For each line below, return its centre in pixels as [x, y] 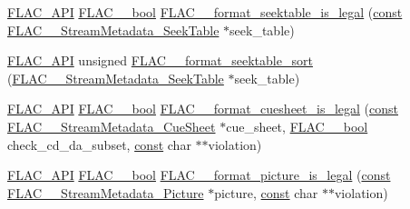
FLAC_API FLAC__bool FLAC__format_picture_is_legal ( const [199, 175]
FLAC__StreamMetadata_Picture [106, 192]
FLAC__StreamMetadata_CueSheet [112, 126]
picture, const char [266, 192]
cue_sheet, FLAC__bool [297, 126]
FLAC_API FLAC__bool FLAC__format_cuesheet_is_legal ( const [203, 109]
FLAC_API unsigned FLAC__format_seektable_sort [160, 60]
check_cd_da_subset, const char [99, 144]
